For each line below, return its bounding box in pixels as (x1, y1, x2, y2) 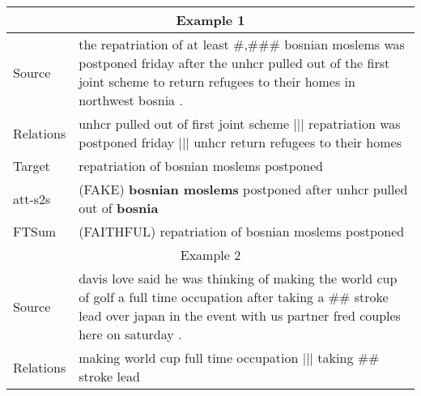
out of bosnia (79, 198, 159, 217)
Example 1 (176, 11, 245, 29)
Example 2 (180, 245, 241, 264)
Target (13, 156, 50, 175)
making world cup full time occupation (79, 348, 299, 367)
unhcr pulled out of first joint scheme (79, 114, 290, 133)
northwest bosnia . (79, 91, 183, 109)
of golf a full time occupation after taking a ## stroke (79, 287, 389, 306)
